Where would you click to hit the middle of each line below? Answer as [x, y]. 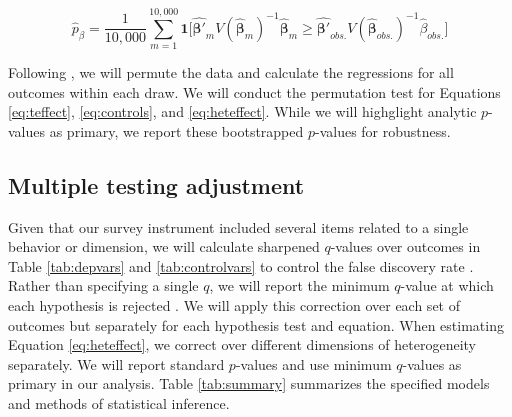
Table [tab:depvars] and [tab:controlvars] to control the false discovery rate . [241, 265]
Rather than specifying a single [103, 285]
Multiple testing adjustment [156, 184]
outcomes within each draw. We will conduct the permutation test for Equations [254, 91]
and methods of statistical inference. [119, 403]
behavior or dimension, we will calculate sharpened [164, 246]
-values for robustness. [383, 130]
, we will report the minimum [299, 285]
